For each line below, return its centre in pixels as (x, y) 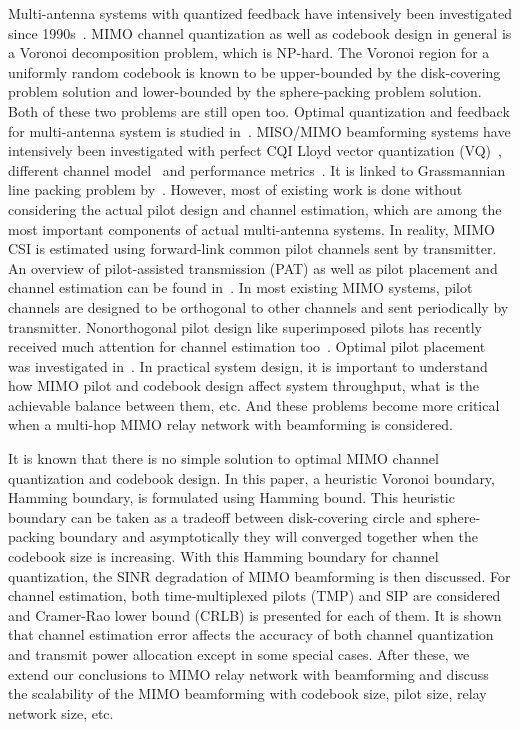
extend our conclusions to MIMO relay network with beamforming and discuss (248, 673)
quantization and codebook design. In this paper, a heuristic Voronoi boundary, (251, 477)
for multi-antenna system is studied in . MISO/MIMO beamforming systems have (259, 130)
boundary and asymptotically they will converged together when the (269, 536)
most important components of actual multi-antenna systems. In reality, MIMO (251, 228)
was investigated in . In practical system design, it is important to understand (248, 365)
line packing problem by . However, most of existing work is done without (235, 189)
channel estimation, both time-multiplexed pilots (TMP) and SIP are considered (254, 595)
